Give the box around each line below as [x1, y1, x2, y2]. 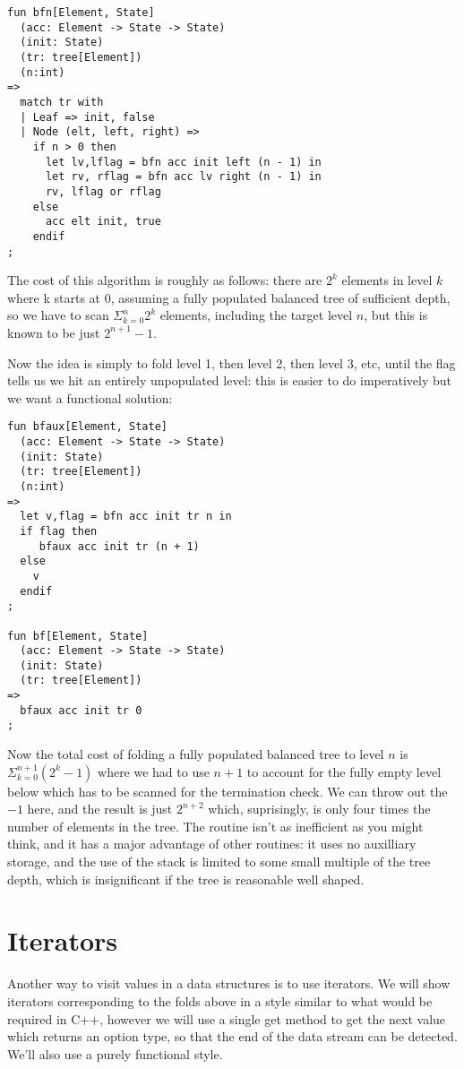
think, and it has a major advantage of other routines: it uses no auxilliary [7, 834, 417, 853]
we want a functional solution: [7, 388, 173, 407]
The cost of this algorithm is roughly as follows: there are [7, 271, 322, 289]
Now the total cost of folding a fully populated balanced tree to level [7, 745, 384, 763]
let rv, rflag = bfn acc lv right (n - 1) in [45, 170, 322, 184]
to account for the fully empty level [246, 762, 442, 780]
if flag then [20, 524, 98, 538]
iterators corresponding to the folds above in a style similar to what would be [7, 991, 433, 1010]
